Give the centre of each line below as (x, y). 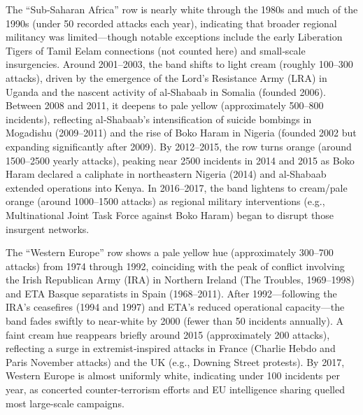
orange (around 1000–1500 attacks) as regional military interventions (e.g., (165, 201)
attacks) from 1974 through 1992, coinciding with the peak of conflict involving (175, 266)
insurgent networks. (48, 228)
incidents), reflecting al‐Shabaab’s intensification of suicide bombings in (159, 119)
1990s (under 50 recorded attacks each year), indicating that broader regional (171, 23)
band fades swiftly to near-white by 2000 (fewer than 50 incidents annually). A (175, 321)
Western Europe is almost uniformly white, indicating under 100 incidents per (173, 375)
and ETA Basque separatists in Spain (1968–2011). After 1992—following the (171, 293)
